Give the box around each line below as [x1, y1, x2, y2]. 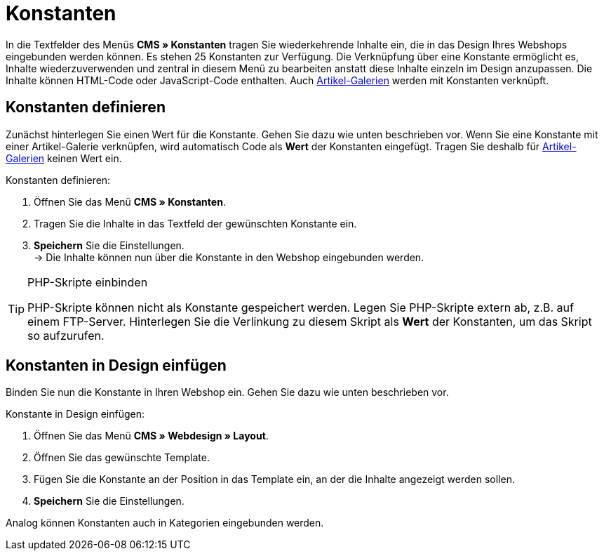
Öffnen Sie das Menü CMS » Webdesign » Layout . [34, 430, 269, 442]
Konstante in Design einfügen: [6, 408, 145, 421]
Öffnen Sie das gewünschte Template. [34, 451, 210, 464]
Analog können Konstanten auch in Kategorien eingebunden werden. [6, 517, 324, 529]
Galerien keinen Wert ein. [6, 152, 122, 164]
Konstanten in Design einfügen [6, 357, 227, 375]
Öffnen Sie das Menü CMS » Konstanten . [34, 195, 226, 208]
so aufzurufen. [27, 328, 105, 343]
